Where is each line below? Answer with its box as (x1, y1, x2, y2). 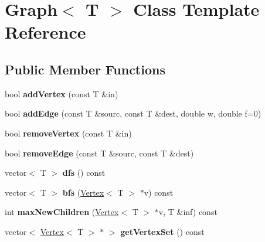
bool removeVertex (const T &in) (5, 127, 132, 139)
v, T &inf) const (158, 206, 218, 218)
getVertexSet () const (120, 225, 205, 237)
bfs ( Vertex (62, 186, 104, 198)
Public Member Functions (5, 60, 165, 78)
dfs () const (62, 166, 106, 179)
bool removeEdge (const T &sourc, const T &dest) (5, 146, 194, 159)
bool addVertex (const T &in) (5, 87, 118, 100)
